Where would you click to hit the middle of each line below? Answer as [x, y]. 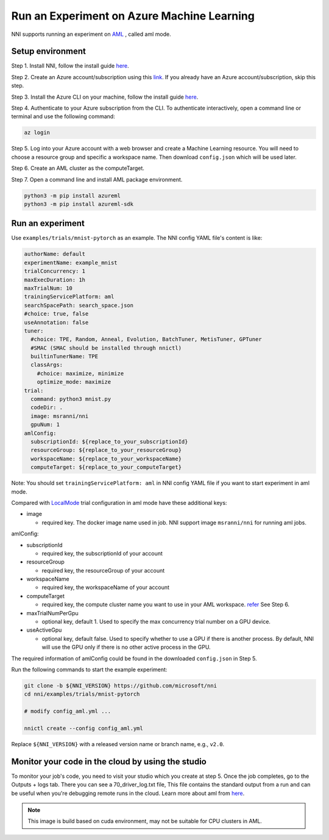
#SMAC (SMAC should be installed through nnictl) [106, 348]
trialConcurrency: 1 [55, 271]
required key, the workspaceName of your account [106, 587]
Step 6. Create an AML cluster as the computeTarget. [78, 168]
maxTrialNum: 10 [48, 288]
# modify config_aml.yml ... [68, 711]
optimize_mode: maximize [74, 382]
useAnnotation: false [56, 322]
